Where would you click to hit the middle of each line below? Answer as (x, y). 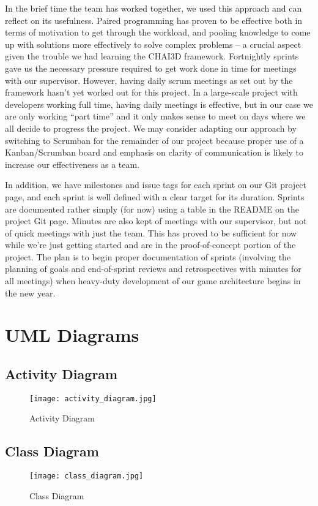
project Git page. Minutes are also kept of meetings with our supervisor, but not (156, 221)
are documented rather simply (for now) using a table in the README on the (152, 209)
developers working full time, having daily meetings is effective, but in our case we (159, 104)
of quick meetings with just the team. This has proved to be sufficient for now (151, 232)
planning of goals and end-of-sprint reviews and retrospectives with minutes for (153, 269)
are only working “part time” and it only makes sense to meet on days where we (155, 116)
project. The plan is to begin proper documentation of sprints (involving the (148, 256)
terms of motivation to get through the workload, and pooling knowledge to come (158, 32)
